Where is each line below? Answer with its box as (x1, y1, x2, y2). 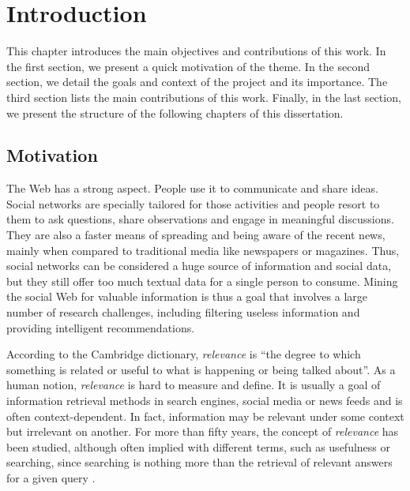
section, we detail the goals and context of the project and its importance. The (6, 73, 388, 90)
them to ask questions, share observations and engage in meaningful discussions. (6, 211, 394, 227)
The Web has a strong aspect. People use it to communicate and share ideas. (6, 180, 378, 197)
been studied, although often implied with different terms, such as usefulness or (6, 438, 390, 455)
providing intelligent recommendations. (6, 319, 195, 335)
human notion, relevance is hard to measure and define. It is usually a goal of (6, 377, 381, 393)
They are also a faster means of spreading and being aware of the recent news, (6, 227, 386, 243)
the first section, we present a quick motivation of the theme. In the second (6, 58, 370, 74)
